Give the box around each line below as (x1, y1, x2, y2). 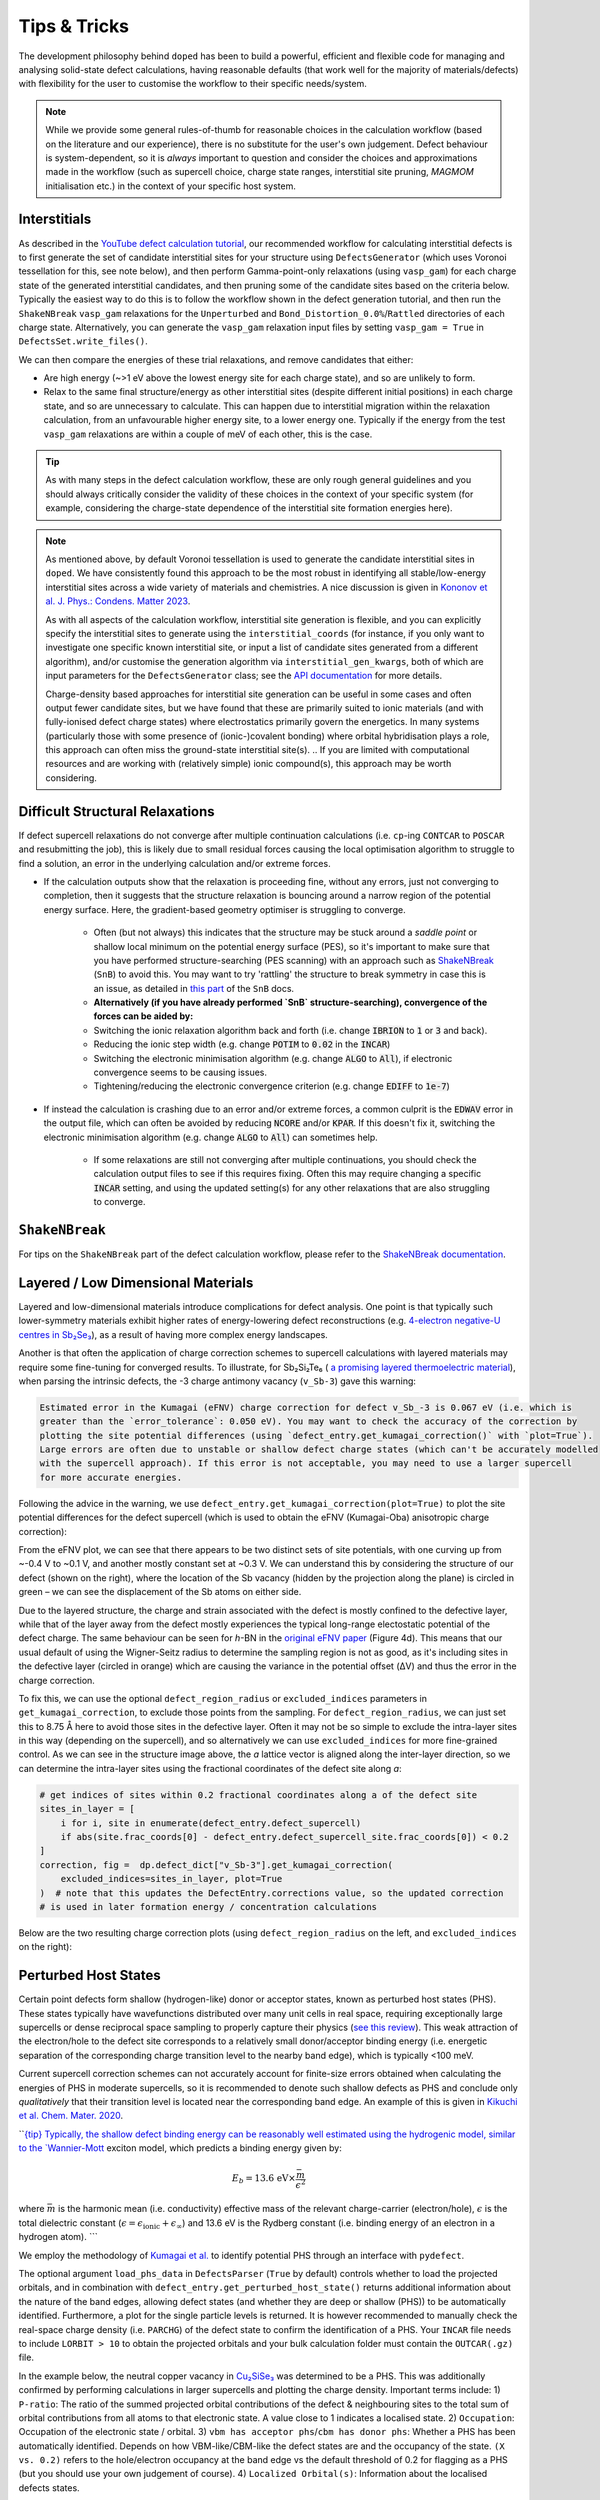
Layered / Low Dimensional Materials (18, 1274, 254, 1291)
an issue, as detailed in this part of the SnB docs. (93, 982, 295, 994)
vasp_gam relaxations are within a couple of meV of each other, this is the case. (43, 428, 373, 440)
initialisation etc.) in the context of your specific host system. (45, 180, 297, 192)
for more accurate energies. (39, 1471, 183, 1483)
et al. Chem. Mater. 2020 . (18, 2110, 124, 2122)
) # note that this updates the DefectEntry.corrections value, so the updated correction (39, 1887, 504, 1899)
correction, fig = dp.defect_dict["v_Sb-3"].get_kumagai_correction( (39, 1859, 394, 1870)
